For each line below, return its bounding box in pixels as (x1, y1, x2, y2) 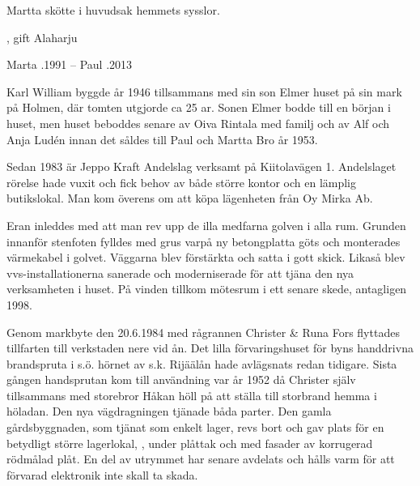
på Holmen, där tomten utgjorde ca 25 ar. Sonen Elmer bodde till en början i (6, 99, 391, 116)
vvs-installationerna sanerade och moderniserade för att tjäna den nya (6, 264, 354, 281)
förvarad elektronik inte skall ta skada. (6, 466, 198, 483)
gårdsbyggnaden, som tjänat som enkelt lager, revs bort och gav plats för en (6, 419, 384, 436)
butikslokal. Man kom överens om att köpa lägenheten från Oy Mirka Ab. (6, 190, 373, 207)
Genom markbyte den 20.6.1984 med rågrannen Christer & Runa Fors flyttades (6, 323, 400, 340)
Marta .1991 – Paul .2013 (6, 56, 133, 73)
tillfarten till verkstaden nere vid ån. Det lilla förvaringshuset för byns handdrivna (6, 339, 414, 356)
